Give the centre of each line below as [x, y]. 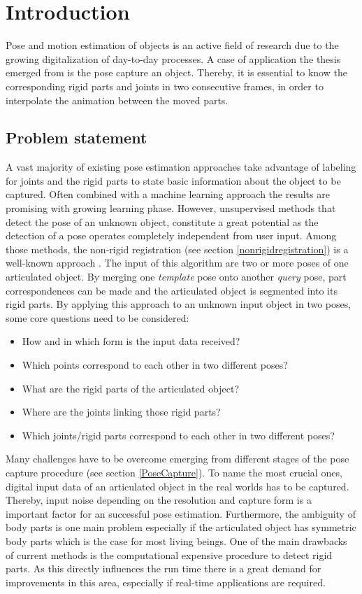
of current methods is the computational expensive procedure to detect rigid [169, 554]
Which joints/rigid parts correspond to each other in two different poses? [178, 435]
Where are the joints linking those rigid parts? [121, 412]
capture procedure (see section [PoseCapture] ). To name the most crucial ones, [174, 472]
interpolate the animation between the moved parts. [117, 100]
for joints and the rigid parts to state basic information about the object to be [173, 180]
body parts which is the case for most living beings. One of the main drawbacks [176, 540]
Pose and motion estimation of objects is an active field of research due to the [172, 45]
